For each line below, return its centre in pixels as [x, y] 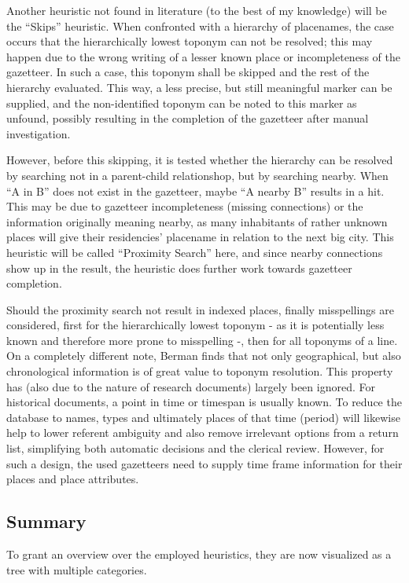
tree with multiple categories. [77, 569]
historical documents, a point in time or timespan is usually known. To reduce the [204, 402]
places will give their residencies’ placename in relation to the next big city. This [200, 237]
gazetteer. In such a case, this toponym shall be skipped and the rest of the [188, 72]
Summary [46, 521]
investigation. [39, 133]
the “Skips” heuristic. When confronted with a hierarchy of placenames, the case [200, 26]
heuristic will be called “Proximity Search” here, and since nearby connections [195, 252]
